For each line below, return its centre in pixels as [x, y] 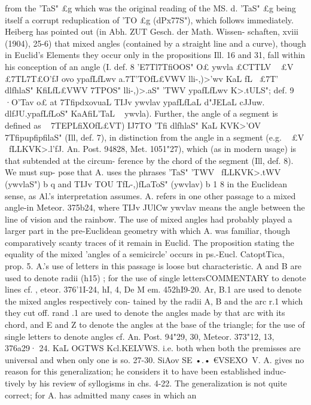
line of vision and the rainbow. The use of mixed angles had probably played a [149, 219]
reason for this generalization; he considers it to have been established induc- [146, 371]
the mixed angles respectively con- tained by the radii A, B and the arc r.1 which [154, 301]
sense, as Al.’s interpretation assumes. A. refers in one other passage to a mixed [150, 195]
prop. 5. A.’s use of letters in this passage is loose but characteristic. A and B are [153, 266]
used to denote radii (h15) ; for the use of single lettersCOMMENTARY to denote [155, 277]
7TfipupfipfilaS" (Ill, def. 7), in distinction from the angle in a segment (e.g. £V [155, 137]
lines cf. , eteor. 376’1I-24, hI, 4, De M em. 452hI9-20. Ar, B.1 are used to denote [153, 289]
